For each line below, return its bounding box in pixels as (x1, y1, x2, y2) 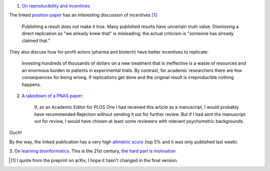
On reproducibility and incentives (21, 3, 90, 9)
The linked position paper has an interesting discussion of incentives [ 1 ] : (9, 12, 158, 18)
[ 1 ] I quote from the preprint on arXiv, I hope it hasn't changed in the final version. (10, 157, 178, 163)
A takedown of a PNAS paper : (21, 93, 83, 99)
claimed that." (21, 38, 50, 44)
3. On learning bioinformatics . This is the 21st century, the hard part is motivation (9, 148, 176, 154)
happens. (21, 81, 41, 87)
